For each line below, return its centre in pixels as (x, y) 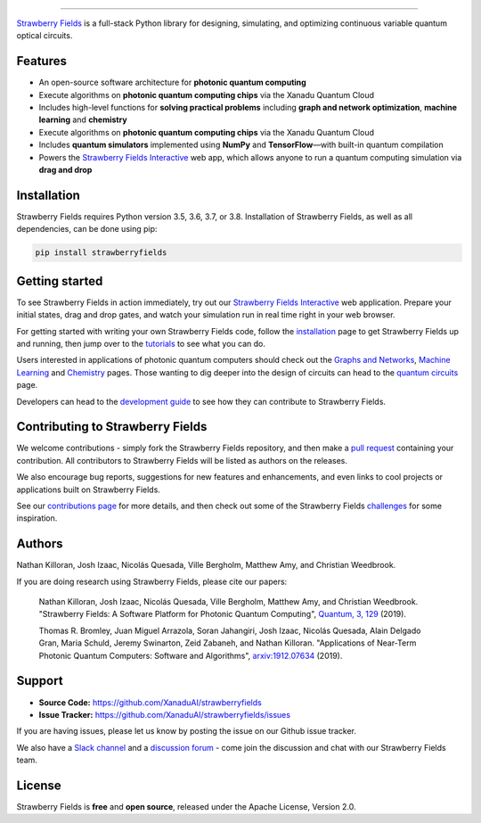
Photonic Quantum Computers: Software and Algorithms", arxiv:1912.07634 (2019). (191, 655)
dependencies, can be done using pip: (87, 229)
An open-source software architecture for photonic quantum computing (172, 82)
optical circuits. (45, 36)
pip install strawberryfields (101, 253)
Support (40, 681)
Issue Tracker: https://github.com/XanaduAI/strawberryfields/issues (165, 714)
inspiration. (37, 518)
